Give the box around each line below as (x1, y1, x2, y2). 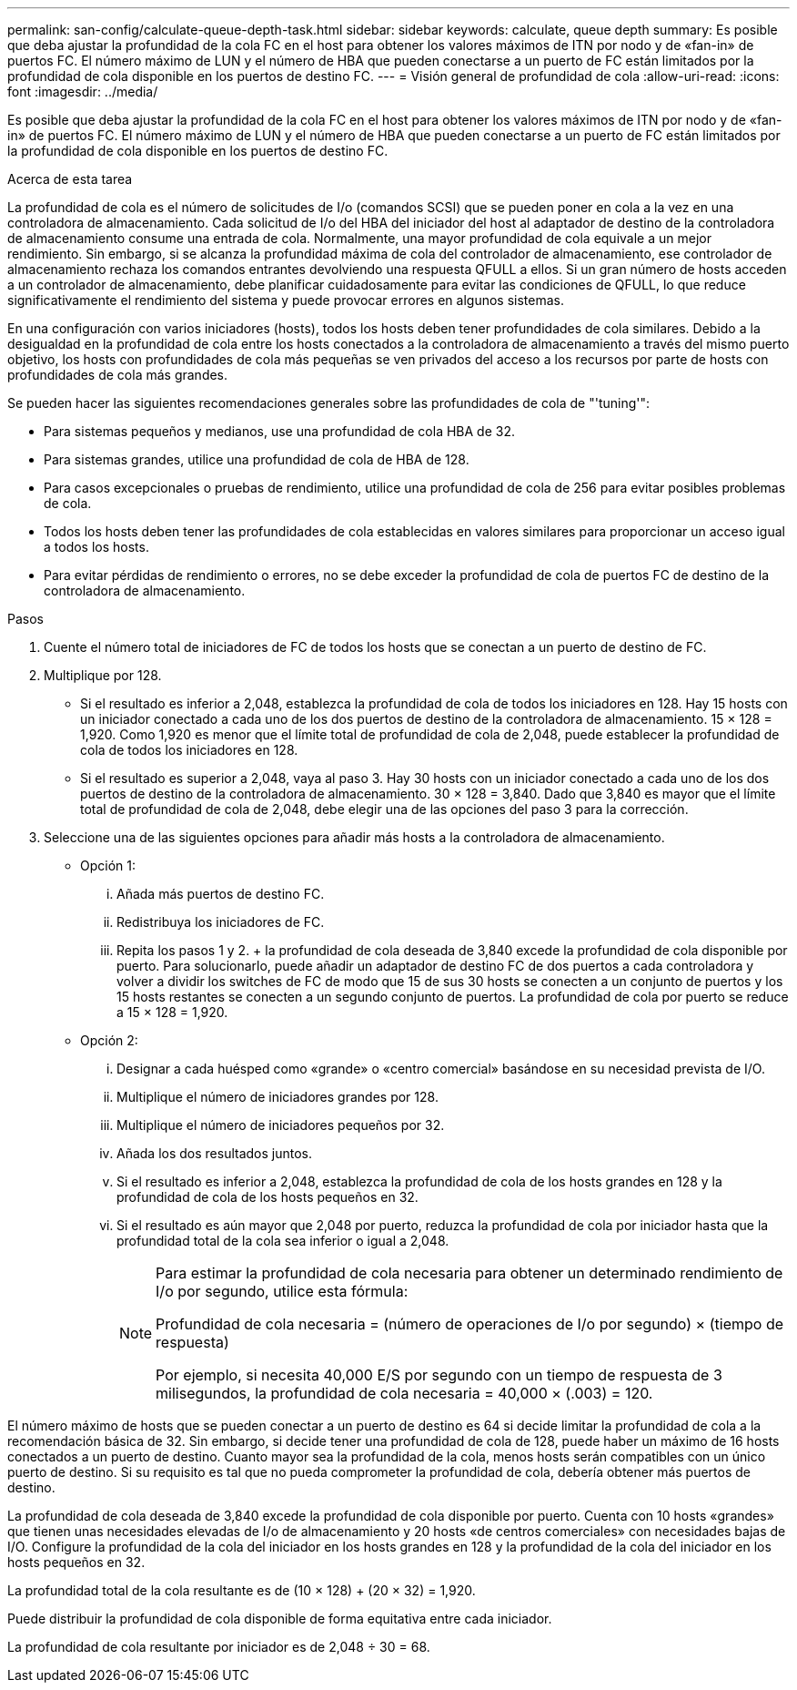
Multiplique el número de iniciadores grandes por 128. (116, 1089, 439, 1105)
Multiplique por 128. (44, 667, 162, 683)
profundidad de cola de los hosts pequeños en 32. (116, 1189, 419, 1205)
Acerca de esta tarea (7, 171, 133, 187)
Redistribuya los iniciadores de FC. (116, 914, 325, 930)
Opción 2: (80, 1033, 138, 1048)
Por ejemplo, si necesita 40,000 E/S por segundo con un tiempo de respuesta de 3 (156, 1366, 722, 1384)
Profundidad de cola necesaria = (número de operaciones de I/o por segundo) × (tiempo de (156, 1315, 784, 1333)
